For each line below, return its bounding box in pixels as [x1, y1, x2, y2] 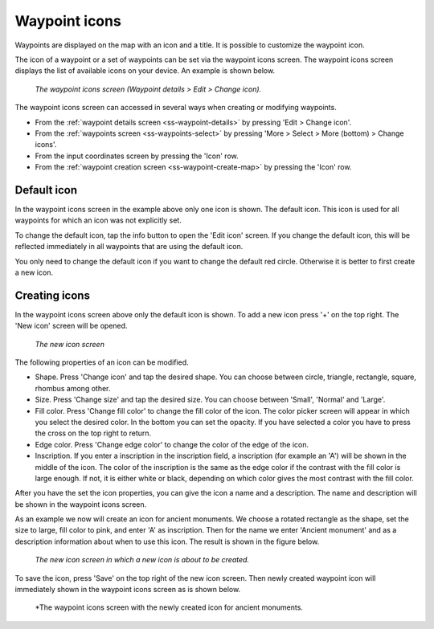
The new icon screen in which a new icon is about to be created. [35, 555, 249, 565]
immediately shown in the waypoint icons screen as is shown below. [14, 585, 241, 594]
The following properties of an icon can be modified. [14, 357, 189, 367]
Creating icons [14, 288, 90, 302]
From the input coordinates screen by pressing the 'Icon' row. [35, 151, 239, 161]
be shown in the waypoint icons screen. [14, 499, 147, 509]
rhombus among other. [35, 383, 111, 393]
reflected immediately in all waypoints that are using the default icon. [14, 242, 244, 251]
